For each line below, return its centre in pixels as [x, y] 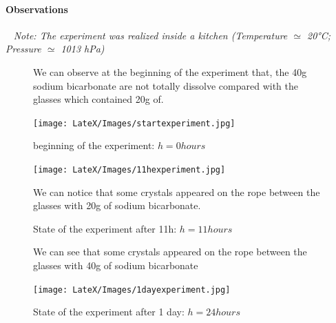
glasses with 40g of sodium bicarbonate [116, 265]
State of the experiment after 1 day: [109, 312]
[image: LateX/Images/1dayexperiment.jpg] [132, 290]
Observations [37, 9]
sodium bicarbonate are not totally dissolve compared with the [166, 85]
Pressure [23, 49]
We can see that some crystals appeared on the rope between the [170, 252]
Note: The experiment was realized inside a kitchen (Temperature [150, 35]
